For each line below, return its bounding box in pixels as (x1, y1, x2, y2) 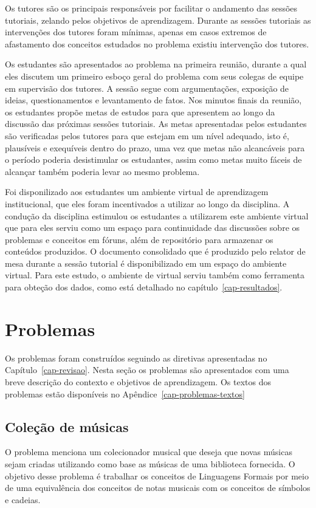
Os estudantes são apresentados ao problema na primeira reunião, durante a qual (5, 58, 307, 70)
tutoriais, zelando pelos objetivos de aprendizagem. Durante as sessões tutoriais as (5, 13, 311, 26)
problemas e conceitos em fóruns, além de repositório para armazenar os (5, 233, 273, 245)
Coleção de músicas (5, 417, 129, 436)
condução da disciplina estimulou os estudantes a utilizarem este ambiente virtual (5, 209, 309, 222)
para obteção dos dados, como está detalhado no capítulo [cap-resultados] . (5, 281, 283, 293)
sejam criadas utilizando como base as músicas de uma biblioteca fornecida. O (5, 457, 295, 470)
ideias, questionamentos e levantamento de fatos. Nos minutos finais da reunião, (5, 94, 302, 106)
